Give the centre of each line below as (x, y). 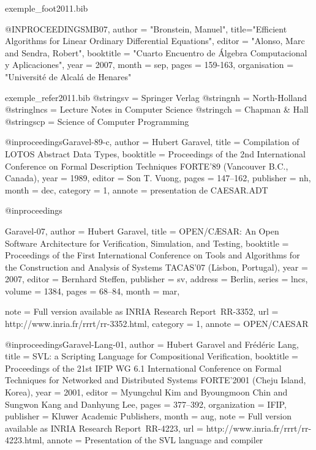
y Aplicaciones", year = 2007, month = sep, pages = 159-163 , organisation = (149, 65)
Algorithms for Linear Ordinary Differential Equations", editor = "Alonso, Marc (155, 41)
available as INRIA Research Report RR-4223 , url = (104, 428)
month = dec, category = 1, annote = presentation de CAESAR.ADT (137, 189)
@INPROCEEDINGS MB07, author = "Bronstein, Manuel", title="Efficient (146, 28)
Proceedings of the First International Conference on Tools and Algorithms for (152, 255)
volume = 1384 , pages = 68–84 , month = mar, (92, 291)
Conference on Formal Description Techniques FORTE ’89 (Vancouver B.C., (147, 166)
